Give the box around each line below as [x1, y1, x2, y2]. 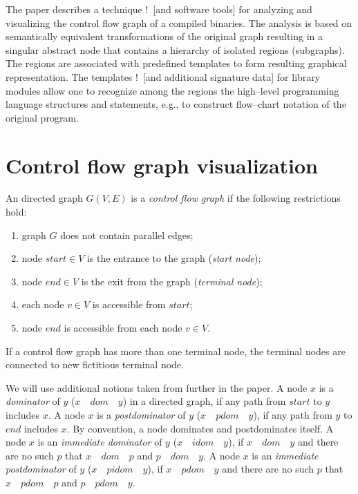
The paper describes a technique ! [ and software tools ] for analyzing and [6, 2, 312, 16]
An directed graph [6, 191, 83, 205]
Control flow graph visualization [6, 151, 318, 179]
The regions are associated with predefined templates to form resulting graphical [6, 56, 347, 70]
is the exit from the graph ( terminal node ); [81, 274, 263, 288]
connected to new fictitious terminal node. [6, 357, 184, 372]
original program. [6, 110, 79, 124]
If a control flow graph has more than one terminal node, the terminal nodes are [6, 343, 346, 358]
